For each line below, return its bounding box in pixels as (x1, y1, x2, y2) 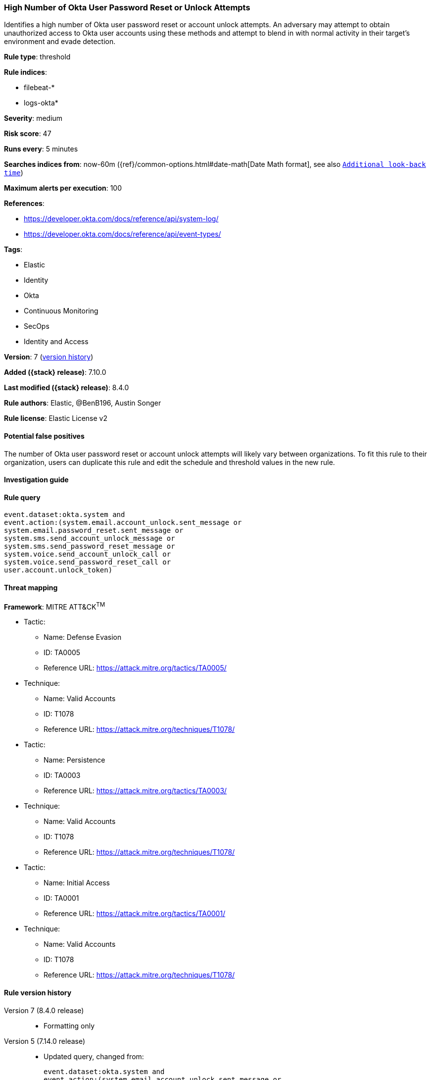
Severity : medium (4, 114, 63, 123)
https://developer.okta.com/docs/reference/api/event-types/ (24, 230, 221, 239)
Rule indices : (4, 68, 47, 77)
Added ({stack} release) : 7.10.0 (4, 368, 106, 377)
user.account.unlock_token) (4, 566, 113, 574)
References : (4, 199, 45, 208)
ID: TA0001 (44, 894, 79, 903)
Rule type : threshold (4, 52, 71, 61)
